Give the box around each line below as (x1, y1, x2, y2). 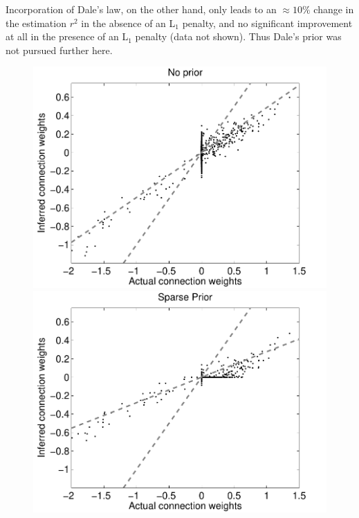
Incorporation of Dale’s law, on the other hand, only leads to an (6, 2, 277, 16)
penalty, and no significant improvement (182, 15, 353, 30)
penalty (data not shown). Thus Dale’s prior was (135, 29, 342, 44)
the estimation (6, 15, 66, 30)
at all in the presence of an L (6, 29, 129, 44)
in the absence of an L (81, 15, 176, 30)
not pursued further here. (6, 42, 113, 57)
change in (313, 2, 354, 16)
